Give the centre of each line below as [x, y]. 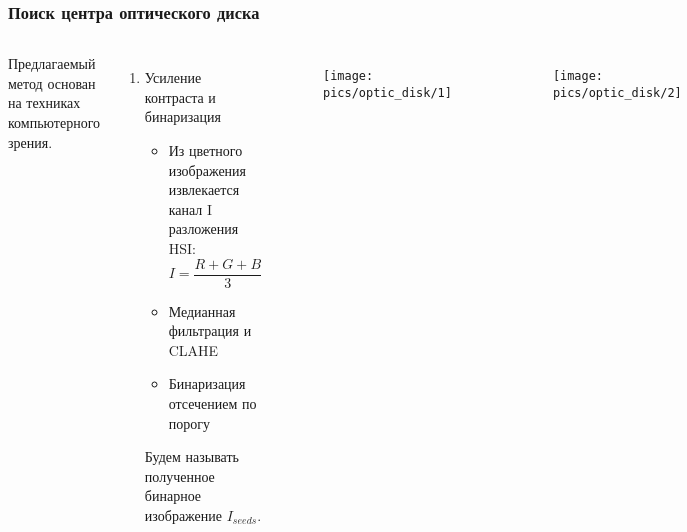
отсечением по [212, 403]
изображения [207, 169]
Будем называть [191, 456]
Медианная [202, 310]
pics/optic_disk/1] [387, 92]
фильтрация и [210, 330]
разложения [203, 228]
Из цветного [205, 150]
